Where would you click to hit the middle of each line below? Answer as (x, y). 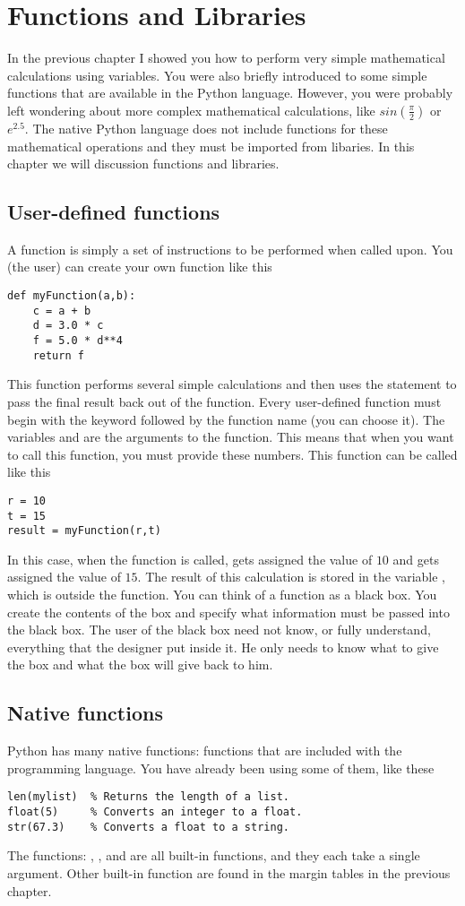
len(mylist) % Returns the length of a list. (148, 797)
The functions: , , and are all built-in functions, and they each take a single (214, 855)
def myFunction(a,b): (72, 296)
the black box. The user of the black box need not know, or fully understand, (219, 630)
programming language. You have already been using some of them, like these (221, 768)
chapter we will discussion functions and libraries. (143, 164)
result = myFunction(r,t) (84, 531)
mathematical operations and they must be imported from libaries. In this (211, 146)
